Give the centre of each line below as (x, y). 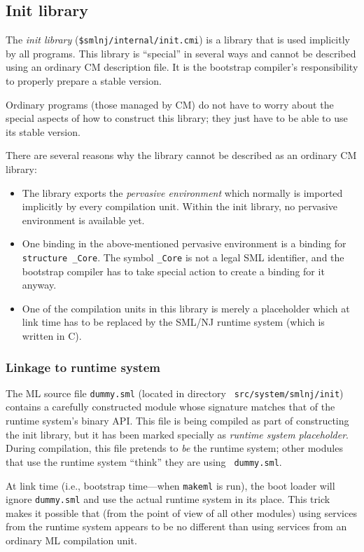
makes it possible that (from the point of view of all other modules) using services (181, 512)
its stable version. (43, 131)
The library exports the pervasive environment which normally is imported (182, 192)
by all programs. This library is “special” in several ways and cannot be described (181, 53)
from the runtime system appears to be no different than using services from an (176, 526)
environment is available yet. (83, 220)
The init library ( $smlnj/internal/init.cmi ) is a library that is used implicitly (178, 40)
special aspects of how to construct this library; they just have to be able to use (177, 118)
